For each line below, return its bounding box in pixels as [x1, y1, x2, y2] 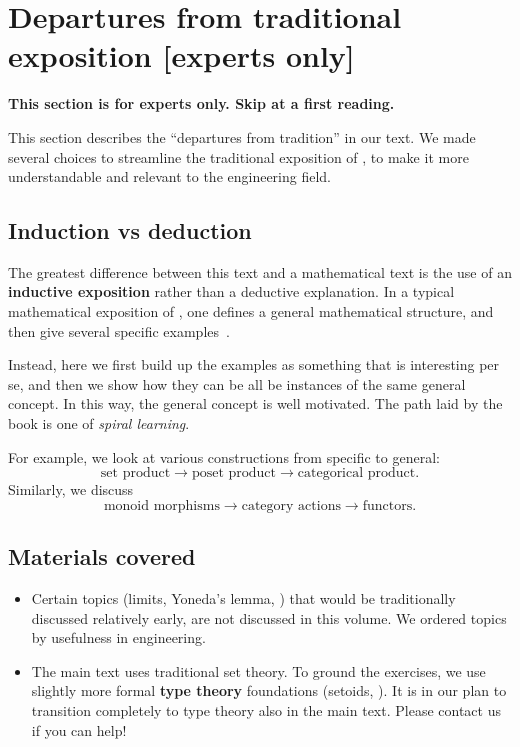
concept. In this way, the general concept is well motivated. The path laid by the [8, 393, 503, 414]
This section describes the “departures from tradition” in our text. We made [8, 126, 476, 147]
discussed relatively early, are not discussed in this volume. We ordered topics [31, 607, 507, 628]
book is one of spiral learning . [8, 413, 190, 434]
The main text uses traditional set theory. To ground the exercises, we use [31, 660, 486, 681]
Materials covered [8, 541, 196, 572]
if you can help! [31, 719, 127, 740]
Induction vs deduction [8, 215, 252, 246]
